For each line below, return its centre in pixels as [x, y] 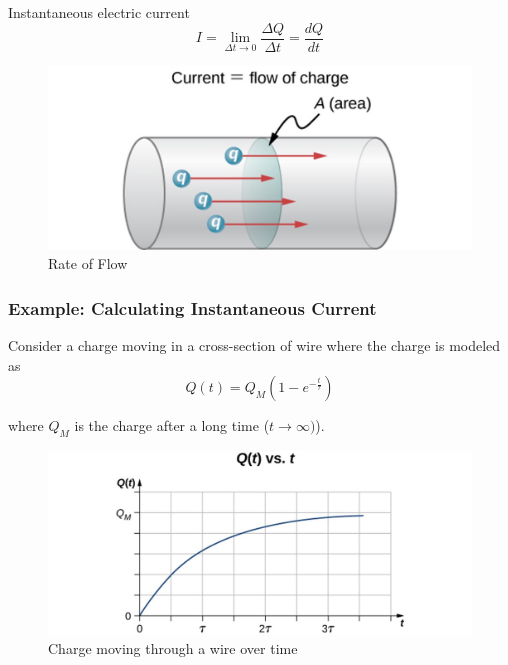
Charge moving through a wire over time [173, 648]
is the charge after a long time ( [172, 425]
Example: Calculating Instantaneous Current [192, 307]
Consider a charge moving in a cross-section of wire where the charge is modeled [254, 344]
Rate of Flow [88, 263]
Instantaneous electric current [99, 12]
